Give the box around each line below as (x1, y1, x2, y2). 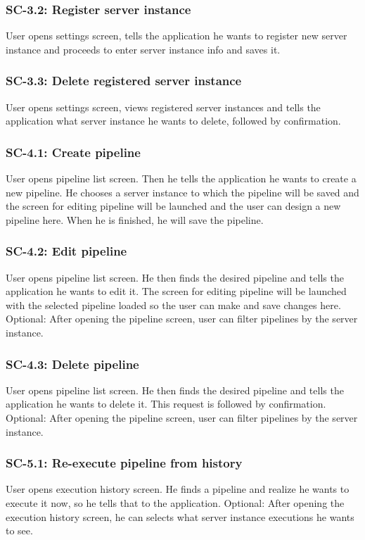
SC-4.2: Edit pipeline (6, 242, 127, 260)
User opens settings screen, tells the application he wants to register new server (6, 28, 347, 43)
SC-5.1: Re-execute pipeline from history (6, 454, 243, 472)
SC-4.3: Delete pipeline (6, 355, 139, 372)
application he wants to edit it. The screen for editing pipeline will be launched (6, 284, 347, 299)
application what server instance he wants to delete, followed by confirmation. (6, 113, 341, 128)
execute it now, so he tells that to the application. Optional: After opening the (6, 496, 345, 510)
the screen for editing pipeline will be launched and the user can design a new (6, 199, 341, 213)
